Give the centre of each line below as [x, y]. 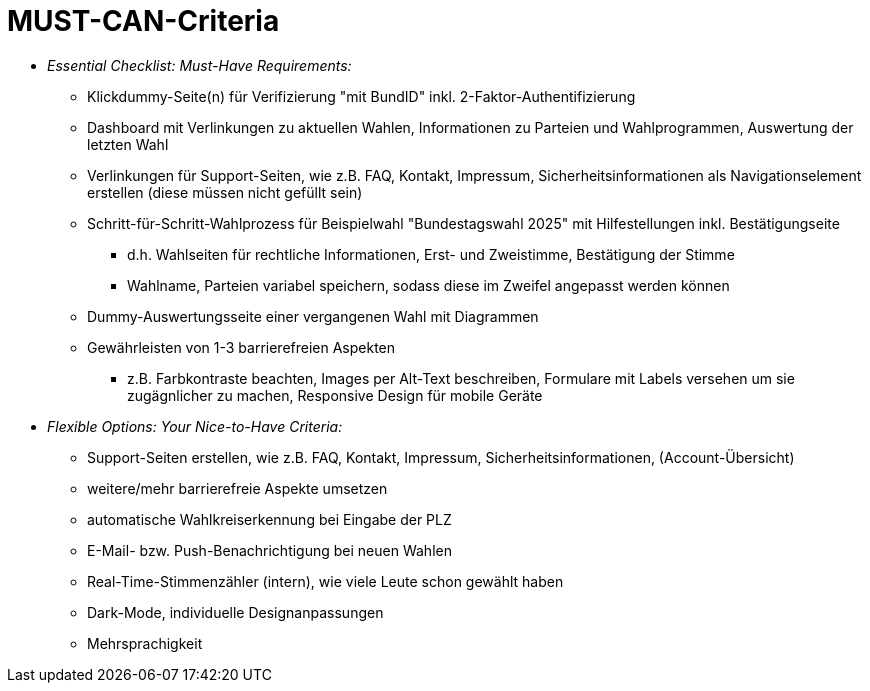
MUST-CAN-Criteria [143, 21]
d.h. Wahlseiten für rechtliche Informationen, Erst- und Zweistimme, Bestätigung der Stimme [431, 254]
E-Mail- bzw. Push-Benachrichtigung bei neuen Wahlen [269, 550]
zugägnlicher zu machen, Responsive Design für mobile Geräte [335, 395]
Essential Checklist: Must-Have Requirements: [199, 65]
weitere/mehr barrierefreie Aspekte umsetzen [237, 488]
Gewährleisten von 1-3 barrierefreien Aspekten [241, 347]
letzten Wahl [128, 144]
